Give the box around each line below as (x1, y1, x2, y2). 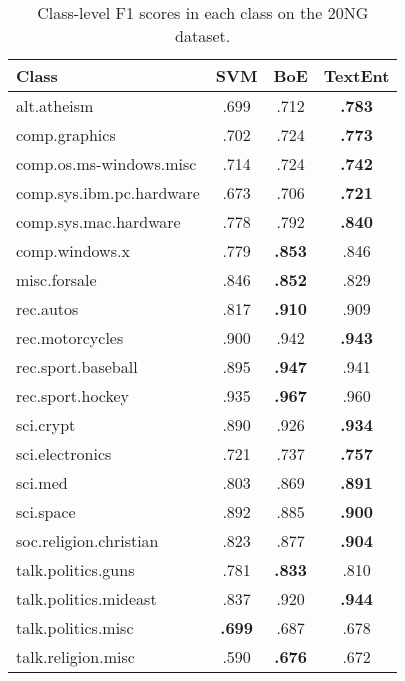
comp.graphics (16, 123, 116, 146)
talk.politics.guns (16, 558, 135, 581)
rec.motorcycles (16, 326, 124, 349)
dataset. (175, 24, 231, 47)
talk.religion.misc (16, 645, 135, 668)
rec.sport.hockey (16, 384, 130, 407)
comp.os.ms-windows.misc (16, 152, 197, 175)
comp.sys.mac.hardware (16, 210, 181, 233)
